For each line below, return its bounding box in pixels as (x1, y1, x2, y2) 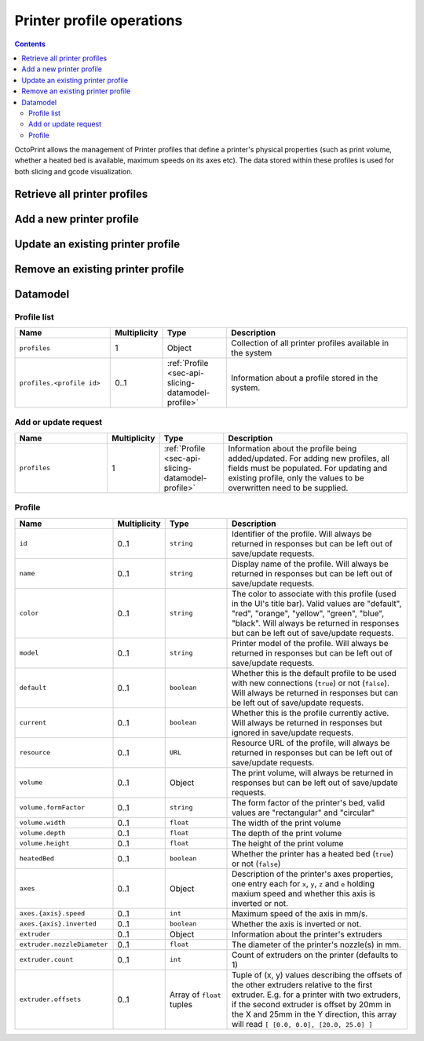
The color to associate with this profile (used (232, 588, 397, 599)
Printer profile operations (14, 12, 183, 29)
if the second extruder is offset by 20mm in (232, 999, 392, 1010)
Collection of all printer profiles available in (231, 338, 389, 349)
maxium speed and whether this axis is (232, 888, 376, 899)
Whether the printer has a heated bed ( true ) (232, 848, 394, 859)
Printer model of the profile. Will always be (232, 637, 389, 648)
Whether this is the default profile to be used (232, 667, 397, 678)
